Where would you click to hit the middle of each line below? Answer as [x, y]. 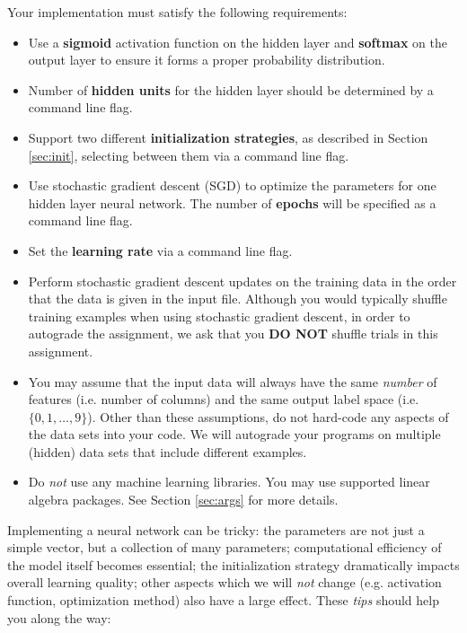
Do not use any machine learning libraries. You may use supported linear [229, 482]
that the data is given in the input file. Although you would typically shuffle [238, 299]
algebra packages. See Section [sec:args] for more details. [183, 500]
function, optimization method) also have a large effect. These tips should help [223, 600]
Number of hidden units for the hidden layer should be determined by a [231, 89]
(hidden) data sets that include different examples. [167, 451]
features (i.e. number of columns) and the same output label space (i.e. [224, 399]
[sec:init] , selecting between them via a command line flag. [189, 155]
